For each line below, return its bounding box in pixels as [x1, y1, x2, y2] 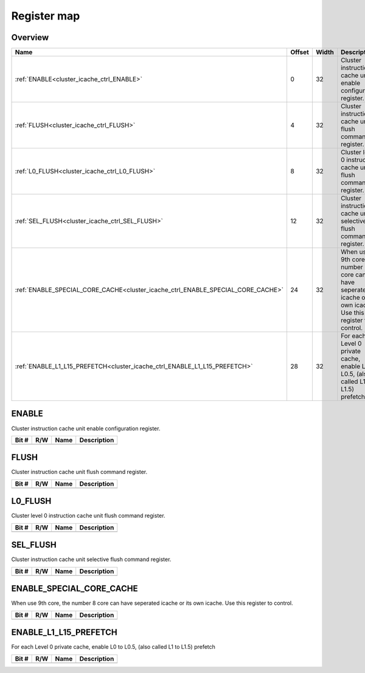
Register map [11, 9, 80, 23]
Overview [11, 32, 49, 43]
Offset [290, 48, 310, 57]
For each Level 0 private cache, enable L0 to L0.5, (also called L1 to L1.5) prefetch [11, 643, 216, 650]
